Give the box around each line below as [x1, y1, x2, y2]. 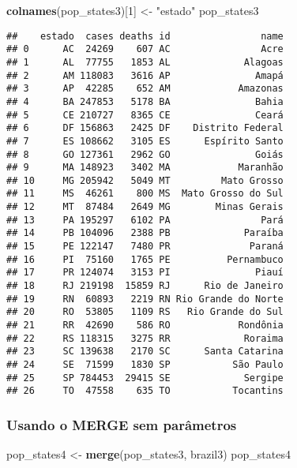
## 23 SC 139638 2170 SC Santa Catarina [6, 346, 284, 358]
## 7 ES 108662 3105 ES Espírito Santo [6, 135, 284, 147]
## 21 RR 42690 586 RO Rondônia [6, 320, 284, 331]
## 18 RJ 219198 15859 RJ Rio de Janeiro [6, 280, 284, 292]
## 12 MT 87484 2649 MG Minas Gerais [6, 201, 284, 213]
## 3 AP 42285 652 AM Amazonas [6, 83, 284, 95]
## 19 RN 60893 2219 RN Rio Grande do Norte [6, 293, 284, 305]
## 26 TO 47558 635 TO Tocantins [6, 385, 284, 397]
